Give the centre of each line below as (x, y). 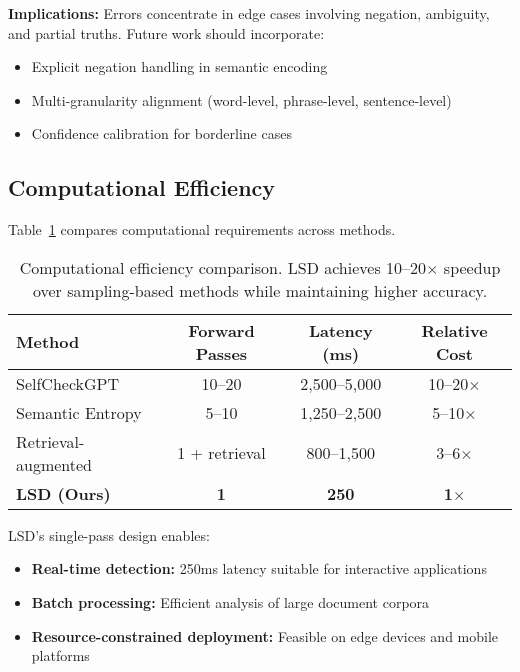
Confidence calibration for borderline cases (161, 133)
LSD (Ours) (63, 493)
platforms (60, 655)
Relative (454, 330)
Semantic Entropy (79, 412)
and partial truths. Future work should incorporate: (166, 32)
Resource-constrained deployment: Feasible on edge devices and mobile (265, 635)
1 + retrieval (221, 453)
